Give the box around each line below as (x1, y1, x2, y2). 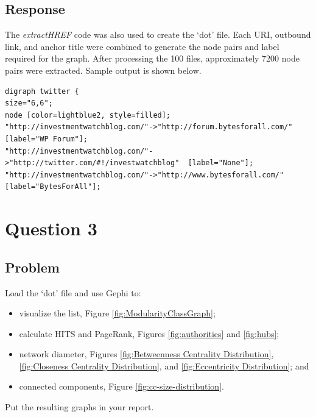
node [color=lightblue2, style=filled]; (5, 110, 171, 119)
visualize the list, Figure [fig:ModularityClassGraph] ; (19, 307, 216, 319)
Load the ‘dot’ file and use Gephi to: (5, 286, 141, 299)
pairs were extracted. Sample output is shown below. (5, 63, 202, 76)
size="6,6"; (5, 99, 53, 108)
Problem (5, 257, 60, 276)
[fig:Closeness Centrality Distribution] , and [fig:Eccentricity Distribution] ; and (19, 359, 309, 372)
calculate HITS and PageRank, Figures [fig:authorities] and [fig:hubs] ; (19, 327, 279, 340)
